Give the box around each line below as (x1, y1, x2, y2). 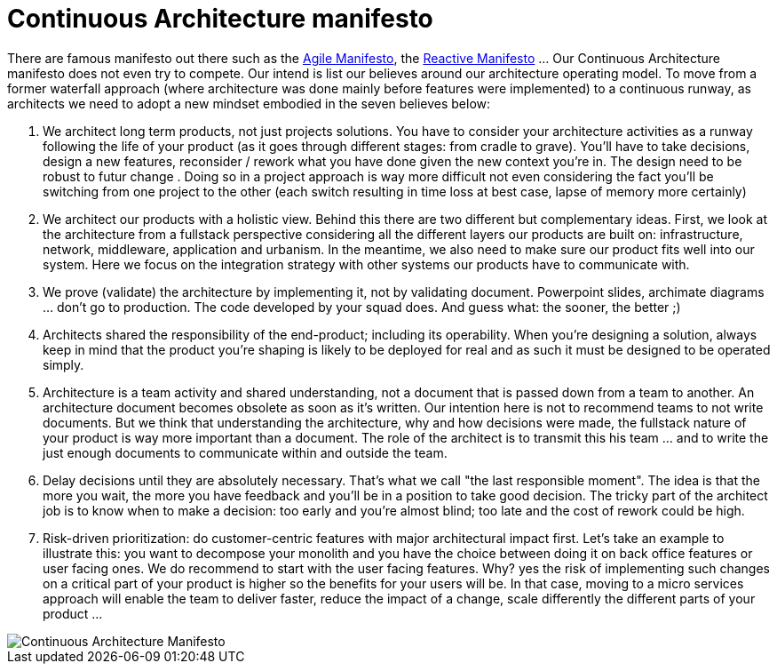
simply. (43, 356, 84, 372)
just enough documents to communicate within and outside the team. (43, 444, 448, 460)
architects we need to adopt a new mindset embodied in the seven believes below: (7, 95, 491, 111)
